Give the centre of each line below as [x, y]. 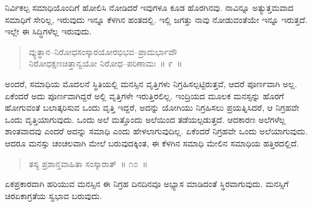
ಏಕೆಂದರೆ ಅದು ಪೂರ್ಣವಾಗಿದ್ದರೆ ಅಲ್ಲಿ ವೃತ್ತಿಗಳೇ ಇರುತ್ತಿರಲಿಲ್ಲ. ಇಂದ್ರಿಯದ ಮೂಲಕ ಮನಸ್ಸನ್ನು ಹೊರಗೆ [145, 95]
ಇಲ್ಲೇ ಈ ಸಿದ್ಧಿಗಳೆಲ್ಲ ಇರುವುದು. [48, 31]
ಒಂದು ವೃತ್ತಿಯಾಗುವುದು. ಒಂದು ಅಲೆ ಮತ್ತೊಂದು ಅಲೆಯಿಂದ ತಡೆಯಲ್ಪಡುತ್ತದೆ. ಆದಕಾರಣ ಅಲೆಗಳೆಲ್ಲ [145, 119]
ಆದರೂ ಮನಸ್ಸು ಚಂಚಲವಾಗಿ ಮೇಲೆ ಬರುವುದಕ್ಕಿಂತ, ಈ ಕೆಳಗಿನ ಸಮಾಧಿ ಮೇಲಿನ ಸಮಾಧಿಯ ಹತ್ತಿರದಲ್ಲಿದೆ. [152, 143]
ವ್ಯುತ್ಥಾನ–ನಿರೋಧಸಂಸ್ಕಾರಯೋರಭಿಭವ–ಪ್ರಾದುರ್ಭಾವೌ [103, 51]
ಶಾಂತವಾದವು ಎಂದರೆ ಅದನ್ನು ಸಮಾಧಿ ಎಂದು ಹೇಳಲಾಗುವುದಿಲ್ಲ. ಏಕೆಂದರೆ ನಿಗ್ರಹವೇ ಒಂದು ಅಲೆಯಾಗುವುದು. [156, 131]
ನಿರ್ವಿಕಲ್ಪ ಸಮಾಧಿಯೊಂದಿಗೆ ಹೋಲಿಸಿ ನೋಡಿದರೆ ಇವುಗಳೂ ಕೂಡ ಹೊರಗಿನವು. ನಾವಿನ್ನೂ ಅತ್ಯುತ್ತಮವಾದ [149, 7]
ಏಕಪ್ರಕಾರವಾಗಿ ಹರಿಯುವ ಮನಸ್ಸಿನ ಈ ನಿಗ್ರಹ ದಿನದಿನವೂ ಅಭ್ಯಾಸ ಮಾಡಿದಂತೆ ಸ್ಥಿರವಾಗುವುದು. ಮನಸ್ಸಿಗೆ [147, 184]
